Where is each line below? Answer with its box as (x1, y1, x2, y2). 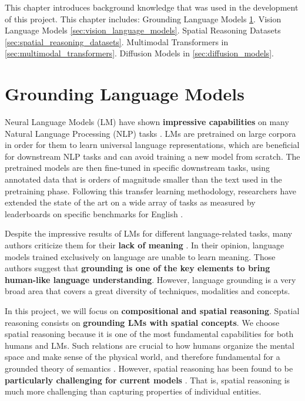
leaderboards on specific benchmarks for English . (5, 207, 183, 220)
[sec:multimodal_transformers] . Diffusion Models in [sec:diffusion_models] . (5, 47, 274, 59)
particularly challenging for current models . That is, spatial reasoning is (5, 373, 290, 386)
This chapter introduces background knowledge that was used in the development (5, 1, 299, 13)
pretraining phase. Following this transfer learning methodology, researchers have (5, 184, 296, 197)
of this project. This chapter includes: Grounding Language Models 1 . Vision (5, 12, 281, 25)
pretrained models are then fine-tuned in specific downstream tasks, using (5, 161, 270, 174)
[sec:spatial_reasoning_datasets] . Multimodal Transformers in (5, 35, 229, 48)
